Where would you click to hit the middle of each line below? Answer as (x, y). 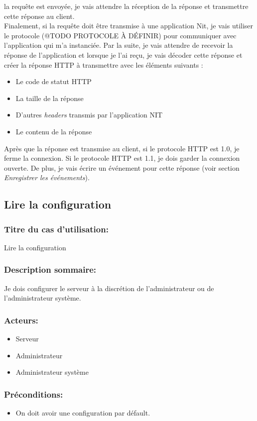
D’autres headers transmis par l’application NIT (89, 115)
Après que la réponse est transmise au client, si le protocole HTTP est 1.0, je (122, 148)
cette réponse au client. (39, 16)
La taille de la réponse (50, 98)
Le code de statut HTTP (54, 81)
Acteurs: (21, 320)
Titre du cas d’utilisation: (56, 229)
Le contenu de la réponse (54, 131)
